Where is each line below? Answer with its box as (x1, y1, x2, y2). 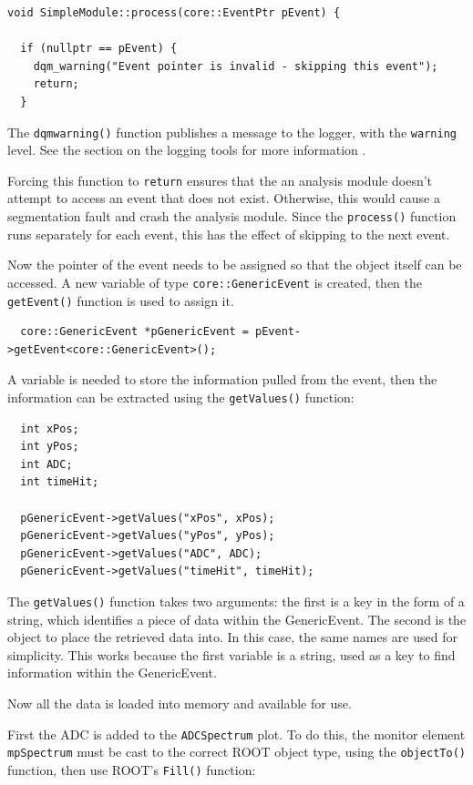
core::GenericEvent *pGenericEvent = (20, 325, 249, 339)
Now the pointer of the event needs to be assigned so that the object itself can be (7, 255, 462, 274)
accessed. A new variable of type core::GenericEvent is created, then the (7, 272, 423, 291)
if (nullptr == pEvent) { (20, 42, 178, 56)
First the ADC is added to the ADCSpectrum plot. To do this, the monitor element (7, 724, 466, 743)
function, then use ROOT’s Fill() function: (7, 760, 256, 779)
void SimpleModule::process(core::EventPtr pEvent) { (7, 6, 341, 19)
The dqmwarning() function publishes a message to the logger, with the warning (7, 122, 457, 141)
